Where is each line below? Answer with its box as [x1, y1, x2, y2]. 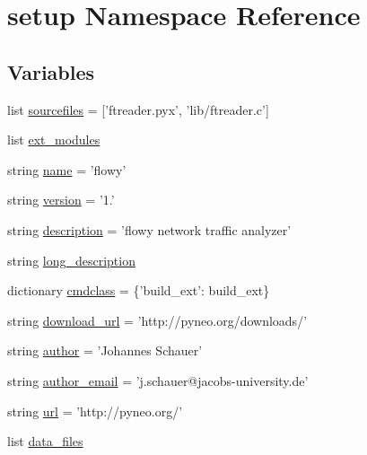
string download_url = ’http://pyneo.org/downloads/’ [7, 311, 308, 329]
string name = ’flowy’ [7, 160, 127, 179]
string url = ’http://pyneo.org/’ [7, 401, 183, 420]
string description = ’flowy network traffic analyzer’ [7, 220, 292, 239]
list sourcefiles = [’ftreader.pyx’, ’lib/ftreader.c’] [7, 100, 269, 118]
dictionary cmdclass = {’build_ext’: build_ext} [7, 281, 270, 300]
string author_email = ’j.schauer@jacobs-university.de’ [7, 371, 309, 389]
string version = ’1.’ [7, 190, 115, 209]
